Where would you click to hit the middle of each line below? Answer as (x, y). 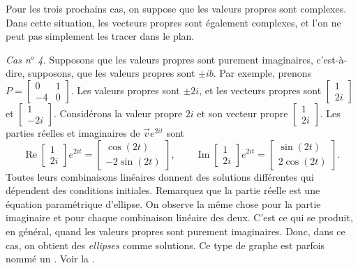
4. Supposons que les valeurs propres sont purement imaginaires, (176, 59)
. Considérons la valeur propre (118, 113)
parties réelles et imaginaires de (73, 132)
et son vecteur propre (243, 113)
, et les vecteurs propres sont (260, 90)
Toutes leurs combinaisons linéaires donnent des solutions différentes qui (160, 176)
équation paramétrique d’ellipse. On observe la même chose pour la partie (163, 203)
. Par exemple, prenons (262, 73)
